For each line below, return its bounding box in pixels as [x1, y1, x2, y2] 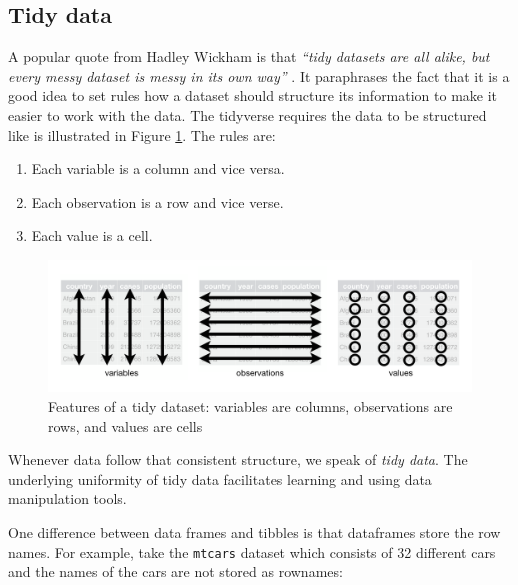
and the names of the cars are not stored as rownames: [8, 561, 343, 582]
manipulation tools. [8, 488, 127, 509]
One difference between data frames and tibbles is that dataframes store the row [8, 522, 501, 543]
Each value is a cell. [31, 225, 153, 246]
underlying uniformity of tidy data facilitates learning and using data [8, 468, 432, 489]
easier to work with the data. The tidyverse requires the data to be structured [8, 104, 487, 125]
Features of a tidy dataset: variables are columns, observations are [48, 396, 453, 417]
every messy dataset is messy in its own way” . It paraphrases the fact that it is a [8, 65, 510, 86]
